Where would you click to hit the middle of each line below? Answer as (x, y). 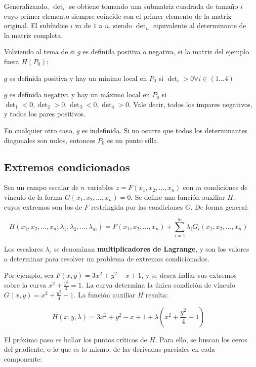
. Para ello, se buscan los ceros (201, 339)
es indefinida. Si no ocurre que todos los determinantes (165, 130)
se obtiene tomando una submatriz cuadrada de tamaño (153, 6)
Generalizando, (27, 6)
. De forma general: (220, 206)
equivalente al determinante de (200, 25)
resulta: (157, 294)
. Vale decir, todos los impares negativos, (191, 104)
